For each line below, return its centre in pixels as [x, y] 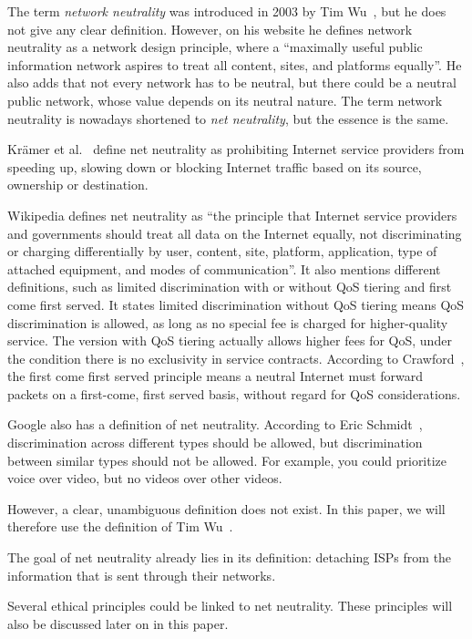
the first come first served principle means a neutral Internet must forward [215, 376]
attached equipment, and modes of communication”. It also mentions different [224, 268]
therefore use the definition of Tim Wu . [120, 526]
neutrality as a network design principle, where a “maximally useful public [215, 47]
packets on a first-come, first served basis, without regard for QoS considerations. [234, 393]
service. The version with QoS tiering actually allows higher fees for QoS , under [230, 340]
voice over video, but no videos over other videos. [145, 478]
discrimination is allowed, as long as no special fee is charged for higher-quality [228, 322]
